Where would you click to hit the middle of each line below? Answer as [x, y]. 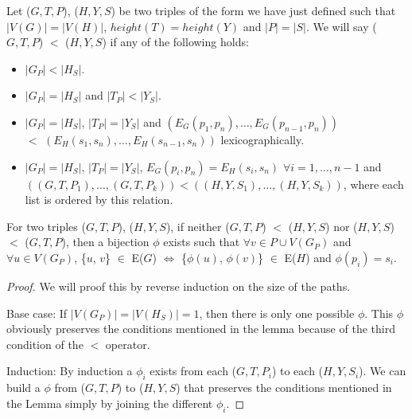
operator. [128, 344]
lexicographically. [262, 139]
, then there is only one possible [277, 313]
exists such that [202, 242]
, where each [373, 184]
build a [23, 388]
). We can [383, 371]
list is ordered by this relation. [99, 200]
